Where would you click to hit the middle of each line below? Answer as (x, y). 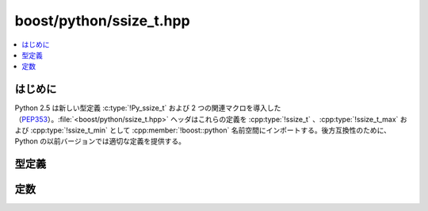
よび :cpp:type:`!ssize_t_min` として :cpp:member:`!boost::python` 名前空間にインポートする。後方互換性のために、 (203, 130)
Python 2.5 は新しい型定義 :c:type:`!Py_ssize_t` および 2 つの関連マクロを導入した (148, 108)
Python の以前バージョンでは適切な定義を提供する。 (100, 141)
